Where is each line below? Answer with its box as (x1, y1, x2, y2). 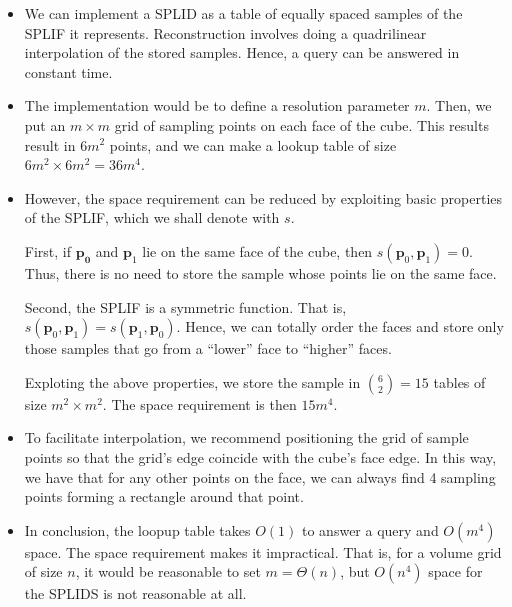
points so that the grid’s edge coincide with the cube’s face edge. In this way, (24, 446, 497, 467)
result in (24, 134, 76, 155)
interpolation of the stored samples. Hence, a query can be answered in (24, 42, 460, 63)
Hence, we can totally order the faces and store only (185, 316, 504, 337)
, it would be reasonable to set (75, 561, 261, 582)
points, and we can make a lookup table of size (109, 134, 397, 155)
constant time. (24, 61, 113, 82)
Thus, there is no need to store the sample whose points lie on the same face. (24, 262, 497, 283)
